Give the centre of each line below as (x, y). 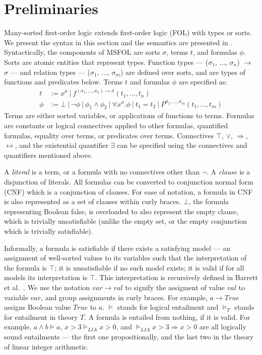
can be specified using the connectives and (182, 145)
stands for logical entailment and (168, 307)
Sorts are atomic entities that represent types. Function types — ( (106, 62)
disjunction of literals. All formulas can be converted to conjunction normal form (129, 182)
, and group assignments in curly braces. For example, (124, 297)
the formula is (25, 267)
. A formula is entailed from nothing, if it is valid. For (167, 317)
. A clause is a (228, 172)
